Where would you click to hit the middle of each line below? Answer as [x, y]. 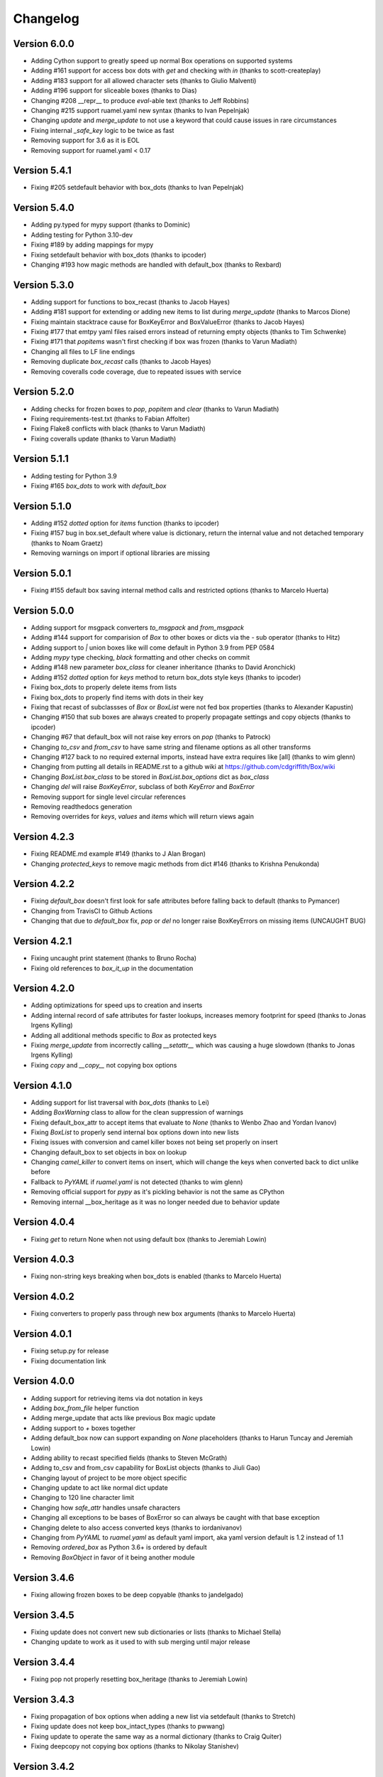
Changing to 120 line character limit [83, 1498]
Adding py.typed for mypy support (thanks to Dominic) [111, 225]
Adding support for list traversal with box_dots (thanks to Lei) [120, 1102]
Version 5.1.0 [43, 506]
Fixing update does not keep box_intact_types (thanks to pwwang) [128, 1727]
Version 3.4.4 [44, 1662]
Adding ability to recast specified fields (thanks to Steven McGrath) [129, 1458]
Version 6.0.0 [44, 44]
